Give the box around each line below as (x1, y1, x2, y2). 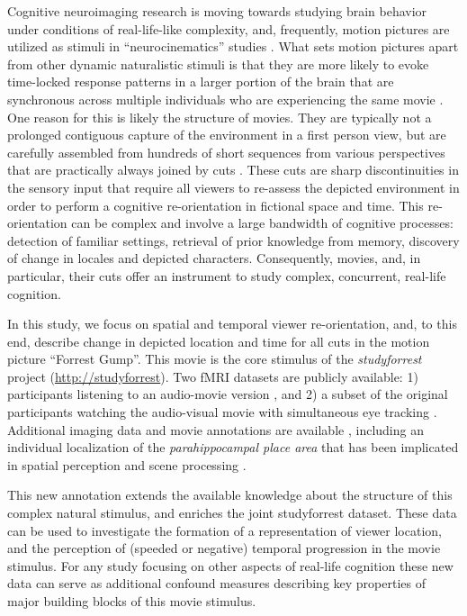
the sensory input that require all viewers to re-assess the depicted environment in (7, 177, 460, 196)
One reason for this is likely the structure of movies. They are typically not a (7, 107, 432, 126)
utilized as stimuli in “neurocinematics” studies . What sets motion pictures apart (7, 37, 459, 56)
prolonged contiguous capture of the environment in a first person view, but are (7, 125, 446, 144)
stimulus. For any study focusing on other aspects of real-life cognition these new (7, 556, 454, 575)
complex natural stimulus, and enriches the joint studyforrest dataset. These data (7, 503, 457, 522)
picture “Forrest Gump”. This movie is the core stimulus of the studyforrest (7, 349, 422, 368)
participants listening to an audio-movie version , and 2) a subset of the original (7, 385, 448, 403)
